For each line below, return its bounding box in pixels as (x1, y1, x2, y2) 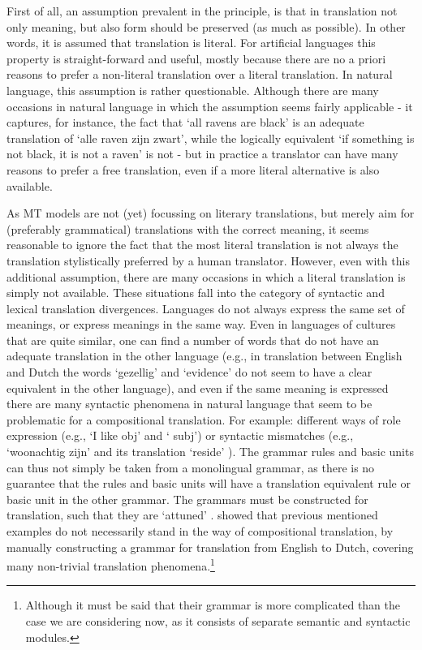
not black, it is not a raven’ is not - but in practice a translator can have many (6, 145, 398, 162)
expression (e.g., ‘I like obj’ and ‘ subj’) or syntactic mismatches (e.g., (6, 427, 354, 444)
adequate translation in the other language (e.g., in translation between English (6, 347, 403, 364)
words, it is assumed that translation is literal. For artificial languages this (6, 34, 376, 51)
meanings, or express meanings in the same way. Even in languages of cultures (6, 316, 396, 333)
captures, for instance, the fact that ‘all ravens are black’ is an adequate (6, 114, 364, 131)
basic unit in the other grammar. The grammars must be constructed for (6, 490, 368, 507)
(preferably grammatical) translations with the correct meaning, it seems (6, 220, 369, 237)
